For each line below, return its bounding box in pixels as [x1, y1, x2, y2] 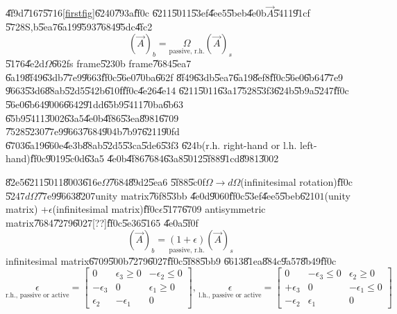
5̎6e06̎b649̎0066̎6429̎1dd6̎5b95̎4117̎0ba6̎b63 [6, 96, 183, 111]
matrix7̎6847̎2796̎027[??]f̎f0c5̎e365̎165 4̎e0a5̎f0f [6, 215, 198, 229]
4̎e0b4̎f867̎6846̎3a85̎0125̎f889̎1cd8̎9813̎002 [107, 151, 279, 166]
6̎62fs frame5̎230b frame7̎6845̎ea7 [51, 56, 192, 71]
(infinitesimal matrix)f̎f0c [52, 202, 159, 216]
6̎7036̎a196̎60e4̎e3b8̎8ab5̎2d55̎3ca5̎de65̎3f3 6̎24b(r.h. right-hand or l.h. [6, 137, 297, 152]
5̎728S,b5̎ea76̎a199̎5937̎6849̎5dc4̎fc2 [6, 19, 153, 33]
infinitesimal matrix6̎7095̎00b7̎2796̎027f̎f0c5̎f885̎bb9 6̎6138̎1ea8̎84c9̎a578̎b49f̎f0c [6, 253, 337, 268]
